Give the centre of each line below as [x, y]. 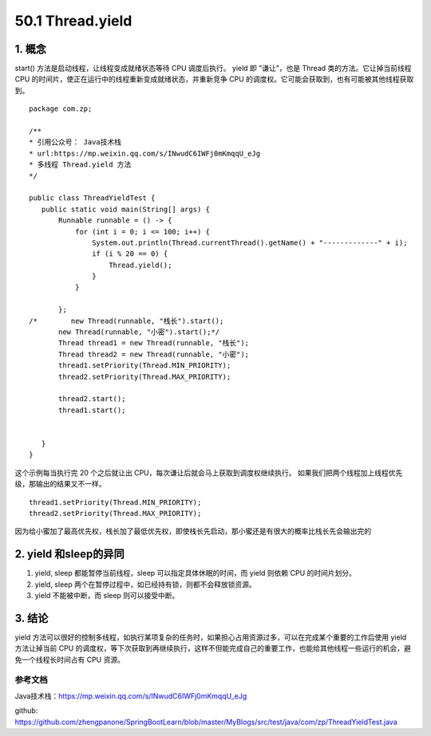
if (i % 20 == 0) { [130, 254]
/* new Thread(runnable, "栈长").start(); [127, 321]
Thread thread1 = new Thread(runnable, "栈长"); [154, 343]
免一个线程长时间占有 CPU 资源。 [70, 659]
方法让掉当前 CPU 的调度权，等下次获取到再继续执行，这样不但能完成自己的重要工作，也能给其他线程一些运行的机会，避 [213, 648]
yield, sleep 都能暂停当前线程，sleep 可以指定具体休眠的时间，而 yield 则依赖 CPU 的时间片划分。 [196, 573]
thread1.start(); [92, 410]
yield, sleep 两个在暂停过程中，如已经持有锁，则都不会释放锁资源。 [145, 584]
